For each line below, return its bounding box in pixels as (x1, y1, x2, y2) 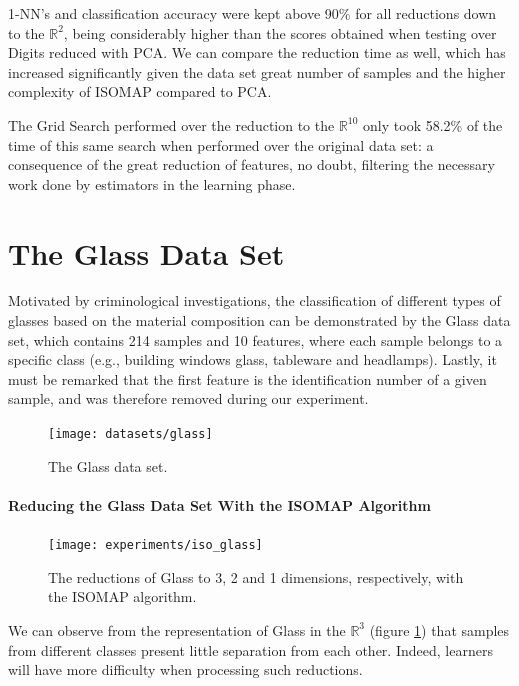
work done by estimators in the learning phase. (8, 173, 296, 194)
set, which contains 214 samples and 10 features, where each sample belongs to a (8, 329, 503, 350)
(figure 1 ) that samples (369, 619, 510, 640)
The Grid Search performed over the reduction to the (8, 114, 335, 135)
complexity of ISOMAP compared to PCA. (8, 81, 272, 102)
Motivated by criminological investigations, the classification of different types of (8, 290, 501, 311)
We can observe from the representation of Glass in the (8, 619, 346, 640)
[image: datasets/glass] (48, 427, 213, 442)
